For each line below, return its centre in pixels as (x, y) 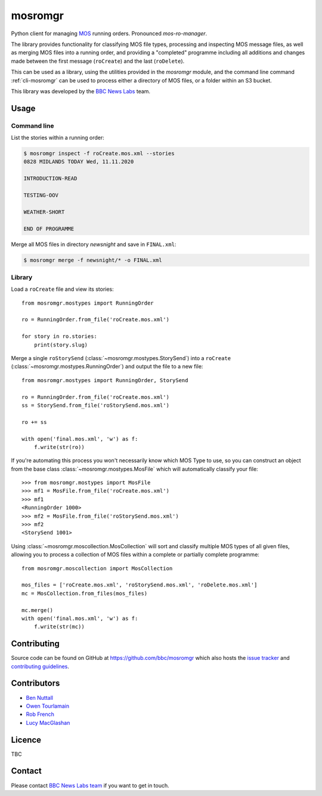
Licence (26, 740)
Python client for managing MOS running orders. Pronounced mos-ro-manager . (109, 33)
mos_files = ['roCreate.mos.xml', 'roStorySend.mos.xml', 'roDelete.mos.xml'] (140, 585)
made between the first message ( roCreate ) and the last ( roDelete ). (98, 61)
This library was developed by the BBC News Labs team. (81, 91)
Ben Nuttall (40, 697)
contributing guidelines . (40, 666)
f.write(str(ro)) (59, 447)
